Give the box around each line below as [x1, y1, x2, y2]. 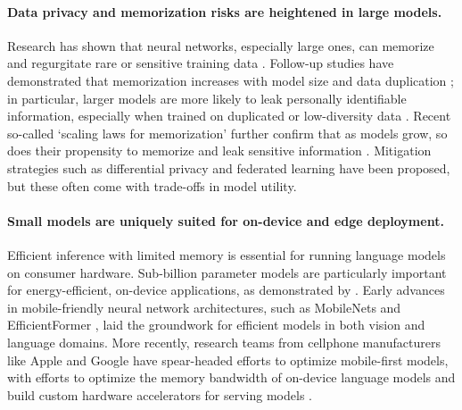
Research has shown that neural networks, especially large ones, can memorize [7, 36, 434, 54]
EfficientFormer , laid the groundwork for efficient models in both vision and [7, 315, 425, 334]
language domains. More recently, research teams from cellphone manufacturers [7, 332, 441, 351]
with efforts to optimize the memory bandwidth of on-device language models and [7, 368, 456, 387]
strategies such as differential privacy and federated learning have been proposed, [7, 158, 450, 177]
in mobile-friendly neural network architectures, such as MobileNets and [7, 297, 401, 316]
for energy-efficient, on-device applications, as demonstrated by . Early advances [7, 280, 445, 299]
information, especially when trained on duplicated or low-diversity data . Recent [7, 106, 451, 125]
